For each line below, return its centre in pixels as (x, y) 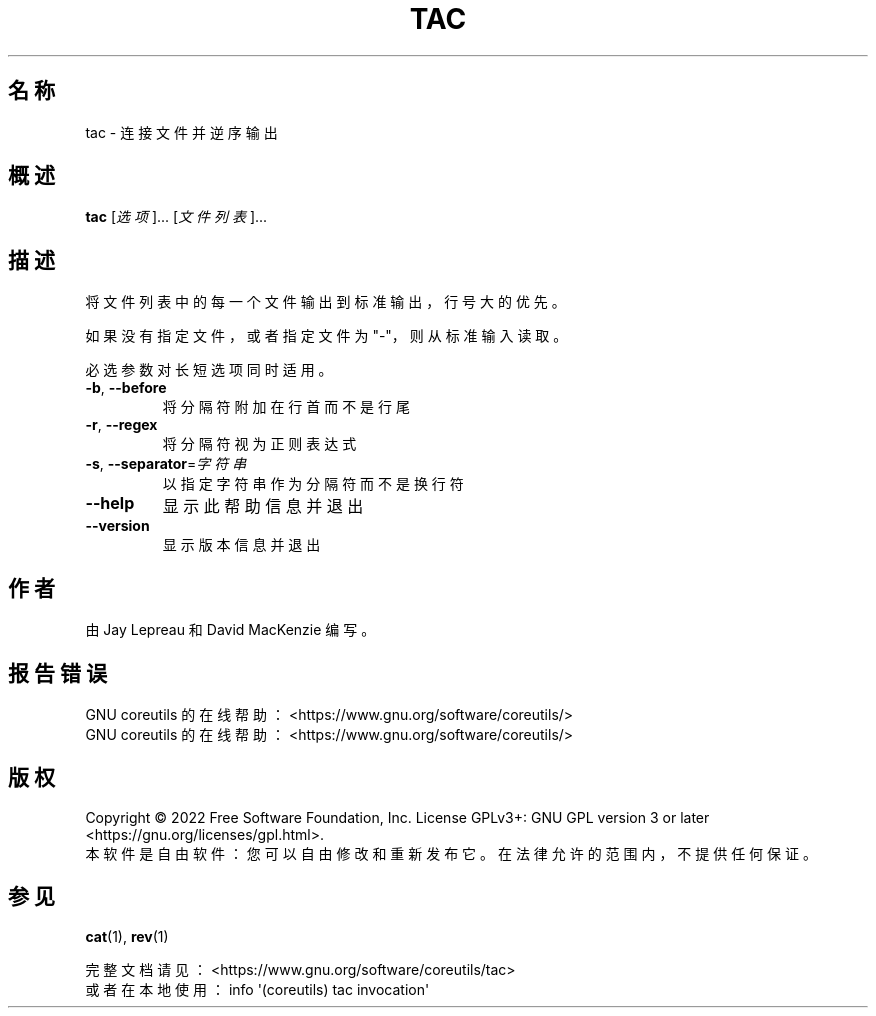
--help (110, 503)
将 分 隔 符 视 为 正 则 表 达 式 (259, 444)
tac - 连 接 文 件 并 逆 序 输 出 (181, 132)
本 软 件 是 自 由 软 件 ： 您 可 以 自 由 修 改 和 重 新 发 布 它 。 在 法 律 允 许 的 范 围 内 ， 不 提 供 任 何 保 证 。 (451, 853)
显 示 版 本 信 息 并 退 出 (241, 545)
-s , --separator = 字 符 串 (166, 464)
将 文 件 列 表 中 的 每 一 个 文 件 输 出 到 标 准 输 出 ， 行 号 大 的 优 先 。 (325, 302)
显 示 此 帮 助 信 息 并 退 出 (263, 506)
